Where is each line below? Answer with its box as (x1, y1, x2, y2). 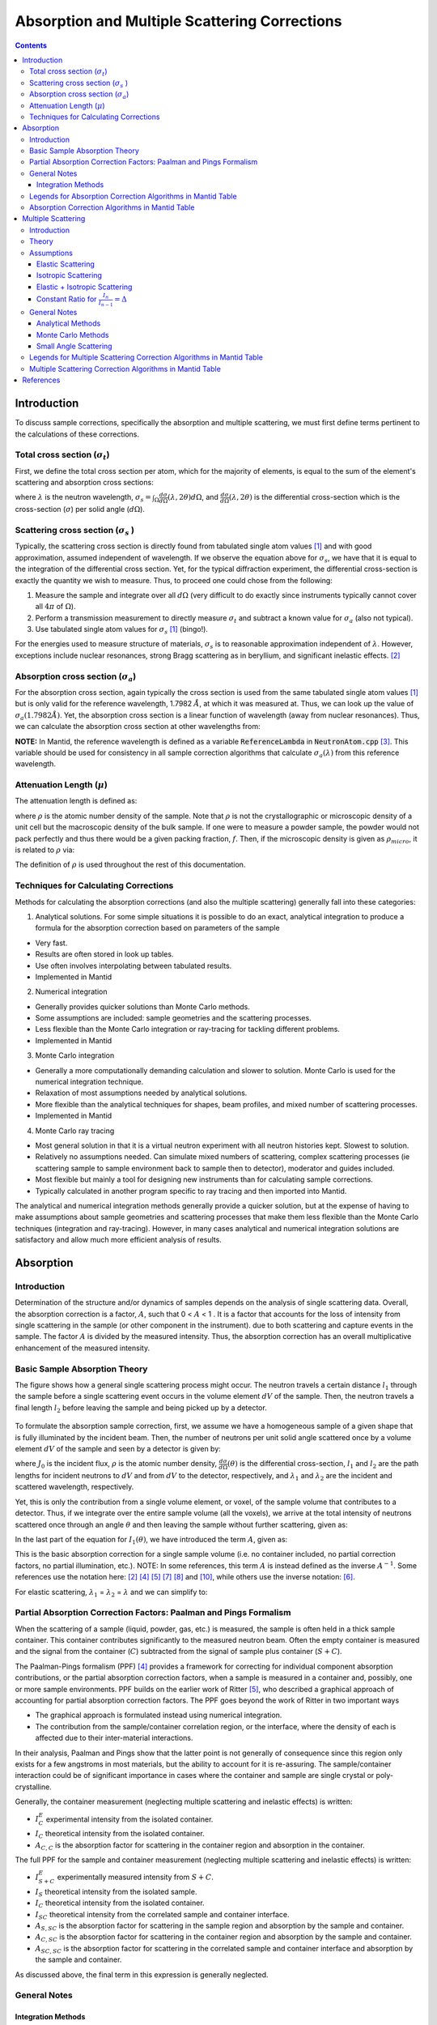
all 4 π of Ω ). (35, 602, 76, 612)
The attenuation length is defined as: (15, 796, 138, 806)
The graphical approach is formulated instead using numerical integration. (35, 1710, 282, 1720)
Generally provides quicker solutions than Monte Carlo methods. (35, 1001, 251, 1012)
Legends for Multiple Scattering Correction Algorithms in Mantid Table (29, 352, 263, 362)
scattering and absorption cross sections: (15, 478, 154, 488)
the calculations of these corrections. (15, 429, 139, 439)
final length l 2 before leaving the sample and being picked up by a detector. (15, 1402, 267, 1414)
